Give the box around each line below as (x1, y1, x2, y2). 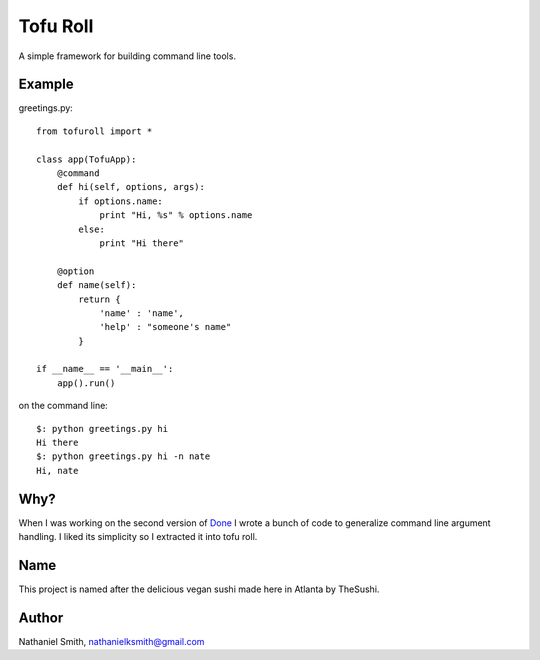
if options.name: (78, 195, 164, 207)
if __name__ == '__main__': (36, 363, 174, 375)
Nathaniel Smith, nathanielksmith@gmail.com (18, 635, 205, 647)
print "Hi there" (99, 237, 185, 249)
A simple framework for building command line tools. (18, 50, 237, 62)
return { (78, 293, 121, 305)
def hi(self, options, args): (56, 181, 205, 193)
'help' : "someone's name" (99, 321, 232, 333)
